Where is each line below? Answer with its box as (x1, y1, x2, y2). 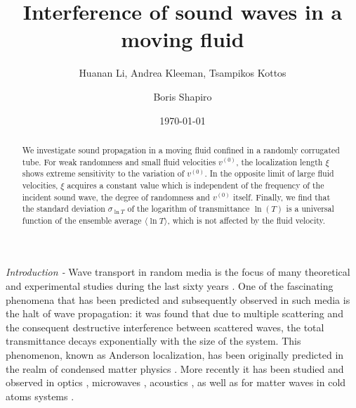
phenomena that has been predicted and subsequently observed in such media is (6, 292, 350, 307)
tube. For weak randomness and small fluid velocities (22, 155, 216, 167)
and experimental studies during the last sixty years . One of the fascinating (6, 279, 334, 293)
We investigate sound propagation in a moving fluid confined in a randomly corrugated (22, 144, 340, 155)
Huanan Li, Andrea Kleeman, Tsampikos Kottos (79, 65, 286, 80)
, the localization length (236, 155, 323, 167)
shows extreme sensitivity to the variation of (22, 167, 185, 179)
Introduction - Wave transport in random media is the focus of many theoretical (6, 264, 350, 279)
